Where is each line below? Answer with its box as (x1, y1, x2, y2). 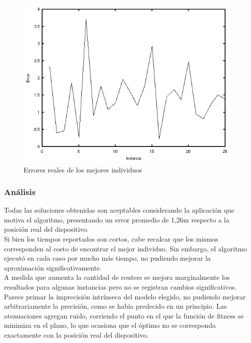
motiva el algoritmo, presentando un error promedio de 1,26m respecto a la (4, 214, 229, 224)
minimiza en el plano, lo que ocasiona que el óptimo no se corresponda (4, 320, 216, 330)
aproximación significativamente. (4, 262, 102, 272)
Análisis (4, 185, 36, 197)
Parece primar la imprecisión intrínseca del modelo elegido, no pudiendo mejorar (4, 291, 246, 301)
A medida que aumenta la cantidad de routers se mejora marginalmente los (4, 272, 230, 282)
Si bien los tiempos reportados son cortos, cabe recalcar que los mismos (4, 234, 219, 244)
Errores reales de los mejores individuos (24, 165, 142, 175)
